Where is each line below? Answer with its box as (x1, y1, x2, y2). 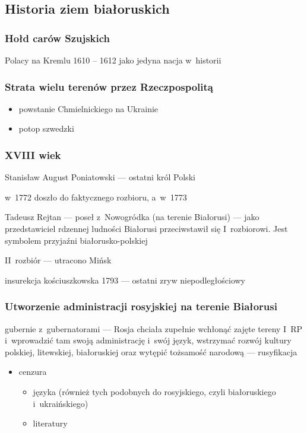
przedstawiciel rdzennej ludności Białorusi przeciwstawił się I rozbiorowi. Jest (5, 222, 288, 234)
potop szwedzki (18, 122, 74, 135)
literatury (33, 417, 68, 429)
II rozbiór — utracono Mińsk (5, 254, 112, 266)
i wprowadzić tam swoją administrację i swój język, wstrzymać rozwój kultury (5, 334, 292, 346)
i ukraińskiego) (33, 397, 88, 409)
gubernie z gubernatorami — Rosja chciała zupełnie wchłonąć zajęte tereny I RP (5, 322, 303, 335)
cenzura (18, 365, 47, 378)
